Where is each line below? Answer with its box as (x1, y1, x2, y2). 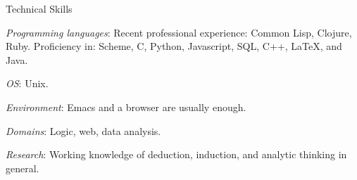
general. (6, 160, 39, 175)
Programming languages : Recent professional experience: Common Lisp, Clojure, (6, 25, 352, 39)
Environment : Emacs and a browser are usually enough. (6, 99, 246, 114)
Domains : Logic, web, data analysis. (6, 123, 161, 138)
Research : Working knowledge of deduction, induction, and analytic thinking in (6, 147, 347, 162)
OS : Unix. (6, 76, 49, 91)
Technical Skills (6, 1, 73, 15)
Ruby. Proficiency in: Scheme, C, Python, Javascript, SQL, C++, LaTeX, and (6, 39, 342, 53)
